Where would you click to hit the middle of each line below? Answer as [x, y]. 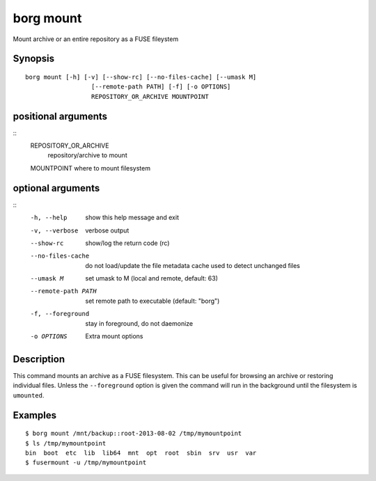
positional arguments [60, 116]
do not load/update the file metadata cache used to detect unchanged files [193, 265]
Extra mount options [114, 336]
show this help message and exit [132, 218]
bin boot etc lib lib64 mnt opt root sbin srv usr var [141, 453]
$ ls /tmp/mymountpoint [66, 443]
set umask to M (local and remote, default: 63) [152, 278]
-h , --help [49, 218]
